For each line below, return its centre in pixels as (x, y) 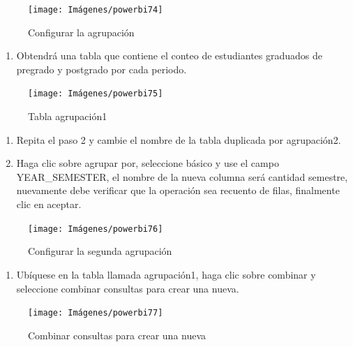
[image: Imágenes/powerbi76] (96, 229)
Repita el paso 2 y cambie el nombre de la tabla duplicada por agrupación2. (179, 139)
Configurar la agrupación (81, 32)
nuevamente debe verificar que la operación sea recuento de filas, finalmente (178, 190)
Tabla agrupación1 (68, 116)
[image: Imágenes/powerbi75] (96, 94)
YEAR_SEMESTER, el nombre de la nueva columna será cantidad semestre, (182, 176)
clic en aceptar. (49, 204)
